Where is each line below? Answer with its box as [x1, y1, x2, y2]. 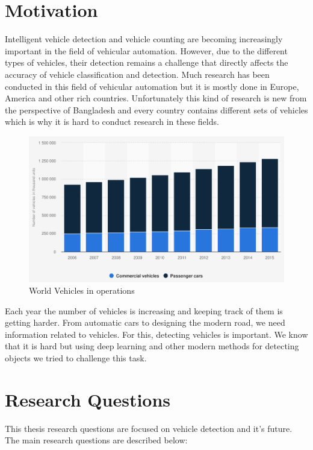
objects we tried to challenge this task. [5, 352, 147, 364]
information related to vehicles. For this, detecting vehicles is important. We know [5, 328, 308, 340]
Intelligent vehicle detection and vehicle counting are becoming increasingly [5, 33, 283, 45]
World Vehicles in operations [29, 284, 135, 297]
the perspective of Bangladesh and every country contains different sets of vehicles [5, 103, 308, 116]
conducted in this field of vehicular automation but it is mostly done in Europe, [5, 80, 299, 92]
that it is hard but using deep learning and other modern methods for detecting [5, 340, 299, 352]
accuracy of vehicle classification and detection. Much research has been [5, 68, 270, 80]
